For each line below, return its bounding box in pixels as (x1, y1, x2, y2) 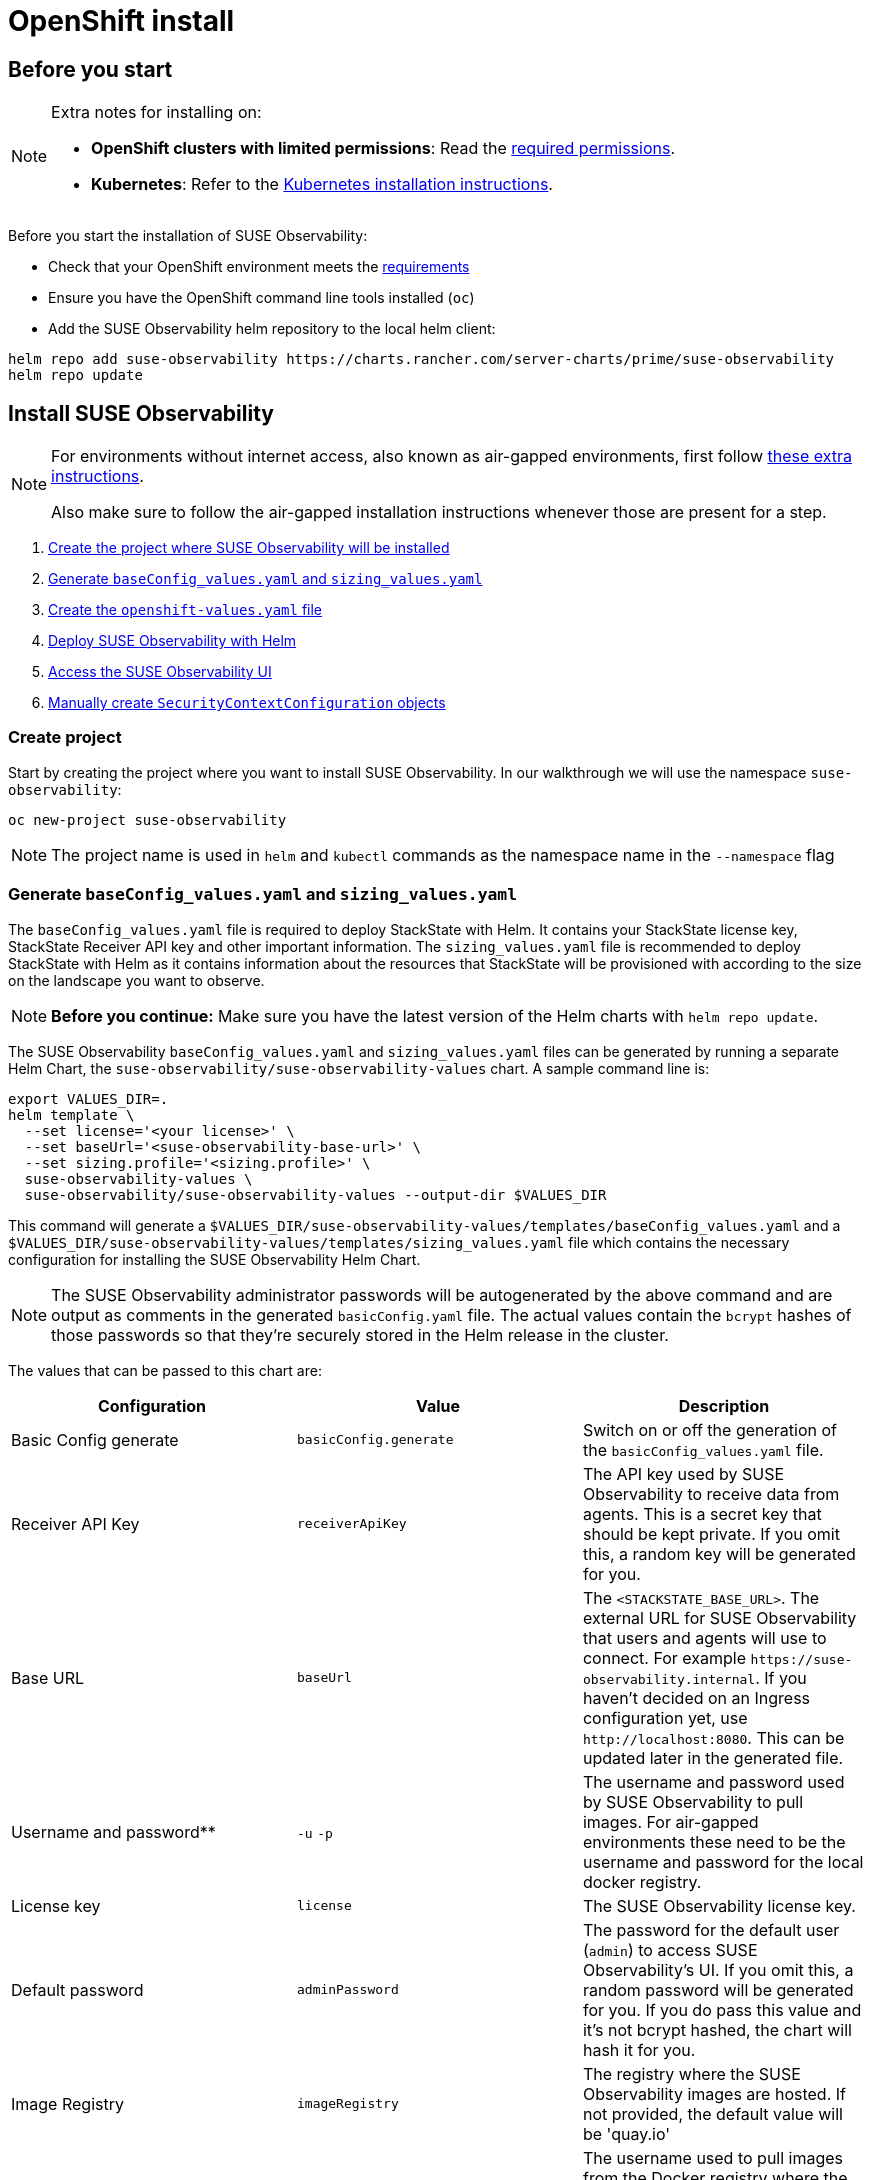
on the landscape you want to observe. (8, 971, 265, 989)
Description (678, 1395, 770, 1416)
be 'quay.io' (582, 2123, 671, 2144)
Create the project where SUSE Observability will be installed (48, 539, 450, 557)
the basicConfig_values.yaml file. (582, 1439, 824, 1460)
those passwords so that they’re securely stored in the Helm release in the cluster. (51, 1324, 669, 1345)
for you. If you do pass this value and (582, 1999, 862, 2020)
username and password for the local (582, 1851, 864, 1872)
